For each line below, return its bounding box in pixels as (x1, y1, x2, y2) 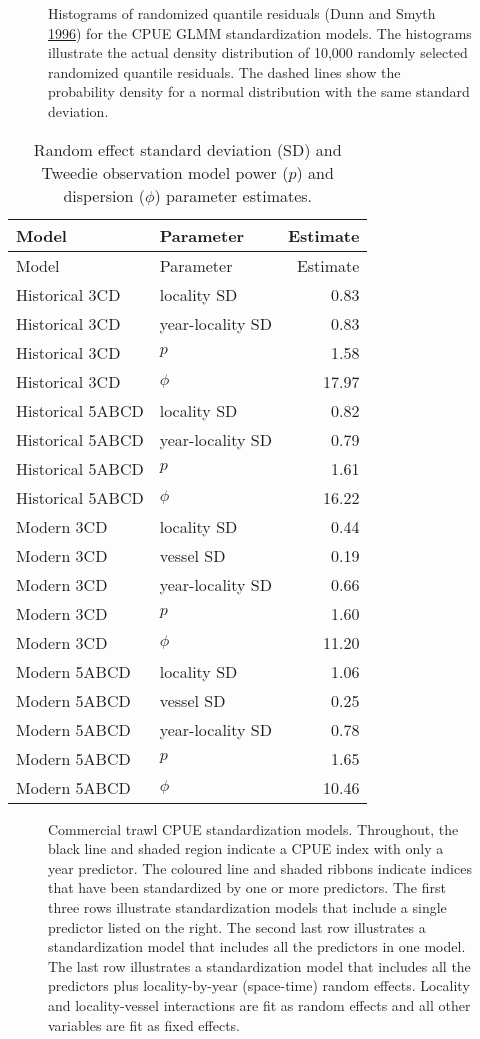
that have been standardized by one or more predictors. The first (48, 877, 446, 898)
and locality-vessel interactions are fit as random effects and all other (48, 994, 471, 1015)
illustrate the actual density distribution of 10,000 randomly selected (48, 42, 468, 63)
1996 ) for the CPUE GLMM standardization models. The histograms (48, 22, 472, 43)
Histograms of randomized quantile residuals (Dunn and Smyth (48, 3, 436, 23)
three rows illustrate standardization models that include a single (48, 896, 447, 917)
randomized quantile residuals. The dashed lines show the (48, 61, 401, 82)
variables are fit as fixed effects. (48, 1014, 240, 1035)
